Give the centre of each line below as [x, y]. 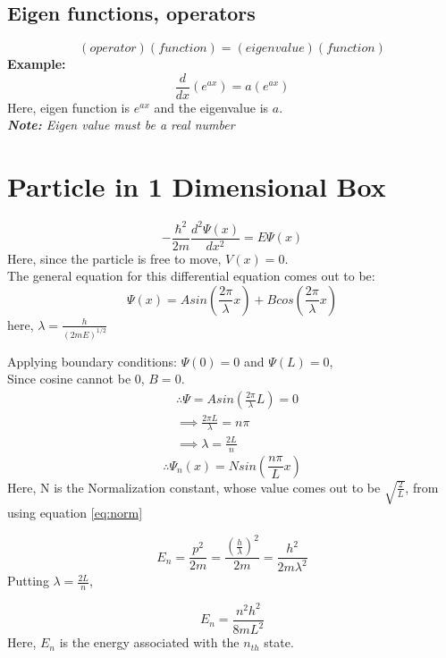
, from [422, 487]
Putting [28, 581]
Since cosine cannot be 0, [76, 379]
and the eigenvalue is [211, 107]
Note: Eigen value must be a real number [121, 125]
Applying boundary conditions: [92, 361]
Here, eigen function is [69, 107]
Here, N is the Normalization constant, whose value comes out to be [194, 487]
